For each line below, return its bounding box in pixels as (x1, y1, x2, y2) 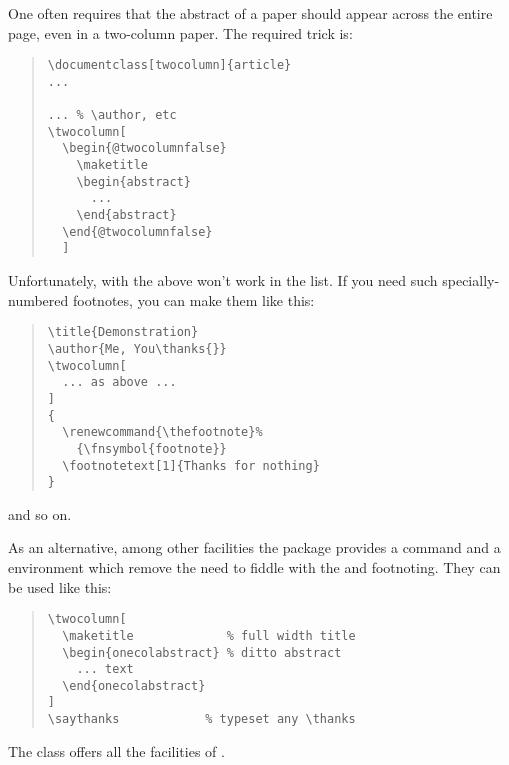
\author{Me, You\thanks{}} (47, 341, 227, 356)
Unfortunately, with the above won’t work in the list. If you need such (8, 270, 438, 291)
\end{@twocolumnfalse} (62, 224, 213, 239)
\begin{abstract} (76, 174, 191, 189)
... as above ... (62, 375, 177, 390)
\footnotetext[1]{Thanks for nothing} (62, 458, 320, 473)
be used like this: (8, 576, 112, 597)
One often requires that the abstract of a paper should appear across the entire (8, 3, 493, 23)
